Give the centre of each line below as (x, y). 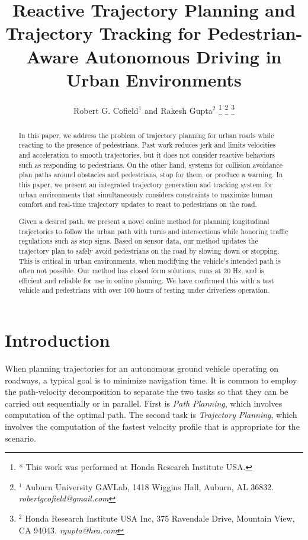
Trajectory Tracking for (103, 33)
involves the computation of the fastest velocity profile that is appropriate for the (152, 426)
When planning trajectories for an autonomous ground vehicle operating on (142, 368)
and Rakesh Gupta (179, 110)
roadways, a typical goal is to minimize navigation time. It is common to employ (151, 380)
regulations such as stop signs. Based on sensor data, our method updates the (138, 241)
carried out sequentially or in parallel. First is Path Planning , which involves (144, 403)
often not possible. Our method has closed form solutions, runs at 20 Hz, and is (141, 271)
